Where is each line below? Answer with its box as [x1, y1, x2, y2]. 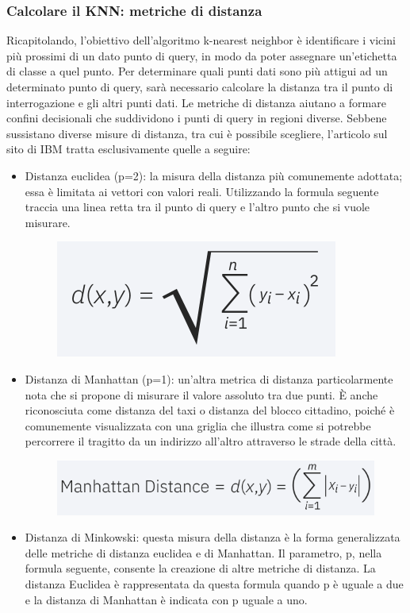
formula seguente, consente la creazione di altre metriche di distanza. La [25, 560, 376, 576]
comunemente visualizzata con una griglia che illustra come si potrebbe [25, 417, 371, 434]
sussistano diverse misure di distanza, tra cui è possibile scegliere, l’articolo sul [6, 125, 388, 141]
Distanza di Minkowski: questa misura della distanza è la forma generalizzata [25, 529, 400, 546]
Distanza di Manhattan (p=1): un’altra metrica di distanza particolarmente [25, 370, 393, 387]
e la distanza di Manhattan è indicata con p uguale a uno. [25, 591, 308, 607]
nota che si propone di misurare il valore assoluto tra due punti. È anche [25, 386, 378, 403]
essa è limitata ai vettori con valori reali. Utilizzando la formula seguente [25, 183, 379, 199]
